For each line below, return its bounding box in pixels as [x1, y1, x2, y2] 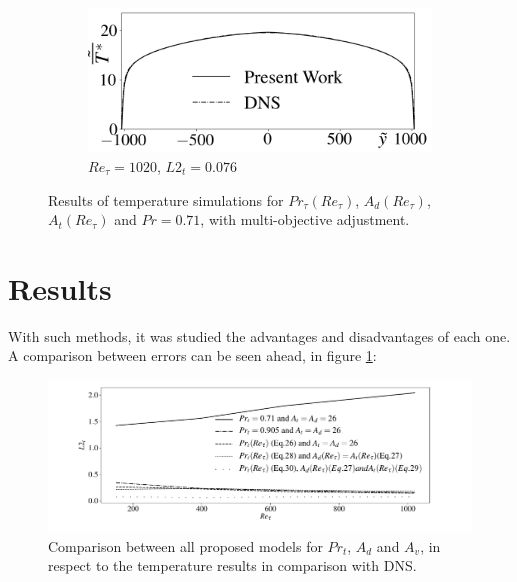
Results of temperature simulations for [48, 189, 284, 210]
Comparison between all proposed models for [48, 535, 323, 556]
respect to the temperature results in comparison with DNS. [48, 555, 417, 576]
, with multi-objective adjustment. [200, 209, 410, 230]
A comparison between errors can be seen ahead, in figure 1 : [8, 345, 377, 366]
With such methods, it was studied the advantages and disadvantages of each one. [8, 325, 511, 346]
